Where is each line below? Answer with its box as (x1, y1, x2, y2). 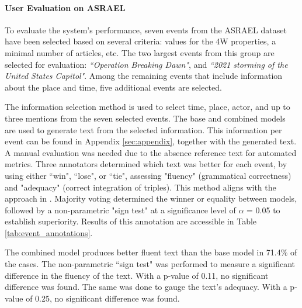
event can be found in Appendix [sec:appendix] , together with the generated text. (5, 135, 297, 147)
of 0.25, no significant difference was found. (26, 292, 180, 304)
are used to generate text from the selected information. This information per (5, 123, 282, 136)
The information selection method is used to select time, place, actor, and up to (5, 101, 290, 113)
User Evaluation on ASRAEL (5, 1, 126, 13)
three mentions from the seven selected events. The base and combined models (5, 112, 286, 124)
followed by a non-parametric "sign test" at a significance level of (5, 203, 236, 216)
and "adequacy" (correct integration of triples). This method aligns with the (5, 181, 276, 193)
